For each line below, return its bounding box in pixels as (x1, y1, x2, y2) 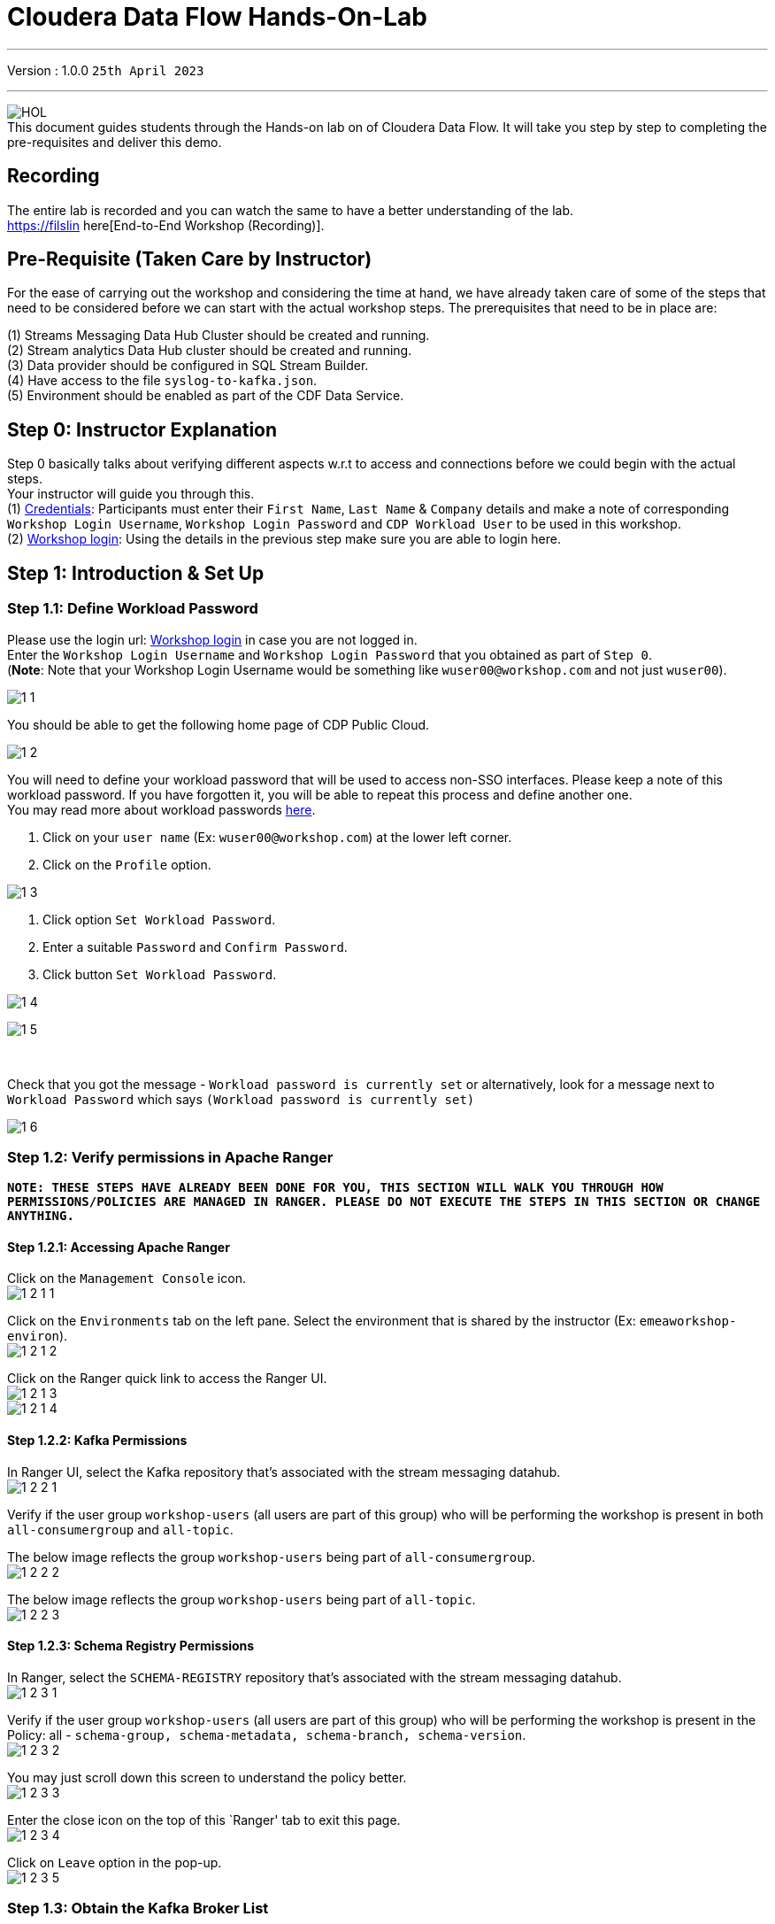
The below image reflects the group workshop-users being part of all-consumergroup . (7, 1549, 536, 1565)
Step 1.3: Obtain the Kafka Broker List (7, 1899, 269, 1918)
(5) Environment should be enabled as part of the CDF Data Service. (7, 388, 404, 404)
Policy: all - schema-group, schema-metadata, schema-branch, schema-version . (7, 1727, 526, 1742)
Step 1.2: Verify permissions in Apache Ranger (7, 1147, 334, 1166)
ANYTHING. (7, 1209, 74, 1224)
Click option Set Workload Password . (42, 911, 276, 927)
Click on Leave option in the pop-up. (7, 1854, 222, 1870)
